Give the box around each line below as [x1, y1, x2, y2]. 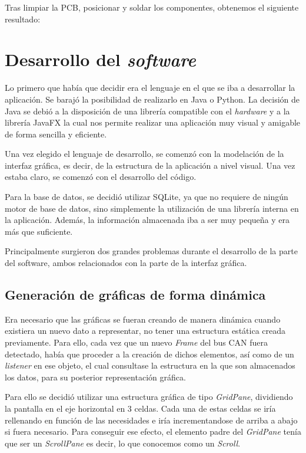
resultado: [5, 12, 41, 25]
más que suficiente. [5, 225, 73, 237]
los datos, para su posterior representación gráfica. [5, 370, 186, 383]
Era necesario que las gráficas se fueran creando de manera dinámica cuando [5, 313, 281, 325]
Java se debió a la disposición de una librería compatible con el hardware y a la [5, 104, 290, 117]
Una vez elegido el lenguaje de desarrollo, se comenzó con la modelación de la [5, 147, 284, 160]
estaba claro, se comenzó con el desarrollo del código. [5, 170, 197, 183]
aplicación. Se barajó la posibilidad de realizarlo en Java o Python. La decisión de [5, 93, 300, 105]
